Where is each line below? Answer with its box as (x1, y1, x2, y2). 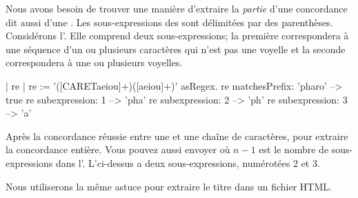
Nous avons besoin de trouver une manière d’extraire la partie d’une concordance (6, 1, 348, 15)
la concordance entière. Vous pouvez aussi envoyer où (6, 142, 230, 157)
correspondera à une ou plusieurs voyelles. (6, 55, 183, 70)
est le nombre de (259, 142, 329, 157)
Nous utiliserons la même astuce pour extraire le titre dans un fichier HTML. (6, 179, 332, 193)
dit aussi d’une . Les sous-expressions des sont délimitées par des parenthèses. (6, 14, 333, 29)
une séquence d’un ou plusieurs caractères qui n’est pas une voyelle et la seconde (6, 41, 346, 56)
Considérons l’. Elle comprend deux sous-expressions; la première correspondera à (6, 28, 349, 43)
